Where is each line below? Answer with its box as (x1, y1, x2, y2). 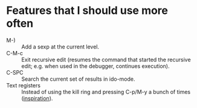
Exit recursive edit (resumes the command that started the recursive (21, 56, 192, 63)
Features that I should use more (6, 4, 168, 18)
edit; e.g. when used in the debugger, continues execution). (21, 62, 170, 70)
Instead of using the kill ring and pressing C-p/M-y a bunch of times (21, 88, 191, 95)
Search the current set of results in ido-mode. (21, 75, 135, 83)
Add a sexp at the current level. (21, 43, 100, 50)
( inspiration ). (21, 95, 53, 102)
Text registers (6, 81, 41, 89)
